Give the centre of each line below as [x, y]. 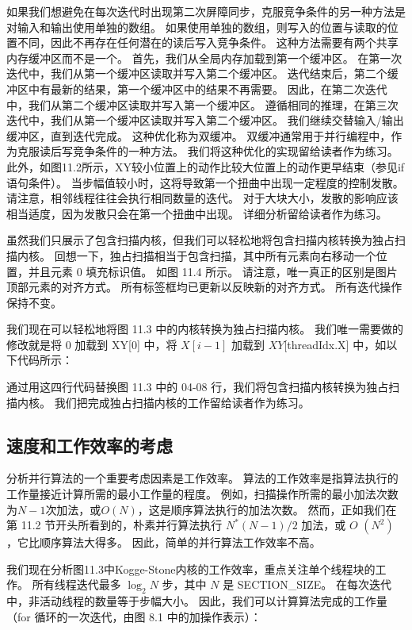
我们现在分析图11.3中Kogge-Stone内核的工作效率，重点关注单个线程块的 [191, 569]
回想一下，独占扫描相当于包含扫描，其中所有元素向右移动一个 [215, 255]
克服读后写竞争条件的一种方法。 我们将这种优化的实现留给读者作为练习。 [208, 151]
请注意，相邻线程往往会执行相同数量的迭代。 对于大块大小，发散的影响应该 [202, 198]
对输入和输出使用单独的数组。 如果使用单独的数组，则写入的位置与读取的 [197, 27]
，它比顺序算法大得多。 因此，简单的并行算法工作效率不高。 [164, 542]
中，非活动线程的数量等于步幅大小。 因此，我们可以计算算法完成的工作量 [197, 601]
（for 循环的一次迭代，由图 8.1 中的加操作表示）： [134, 616]
